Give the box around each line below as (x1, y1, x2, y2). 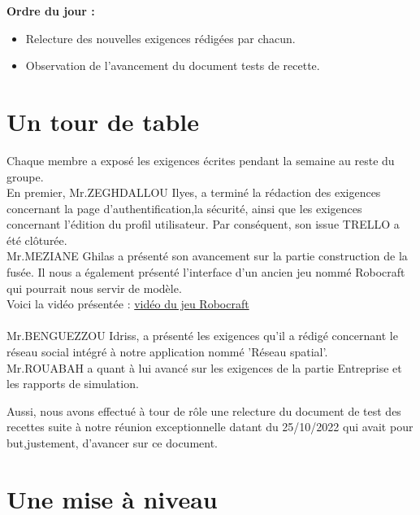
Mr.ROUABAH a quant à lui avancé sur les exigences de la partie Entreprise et (6, 359, 402, 376)
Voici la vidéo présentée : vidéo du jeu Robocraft (6, 295, 249, 312)
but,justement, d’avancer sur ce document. (6, 434, 219, 451)
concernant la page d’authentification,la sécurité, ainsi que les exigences (6, 199, 362, 216)
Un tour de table (6, 104, 200, 137)
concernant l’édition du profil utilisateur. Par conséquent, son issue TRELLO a (6, 216, 400, 233)
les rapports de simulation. (6, 375, 139, 392)
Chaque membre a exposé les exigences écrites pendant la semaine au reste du (6, 151, 395, 168)
